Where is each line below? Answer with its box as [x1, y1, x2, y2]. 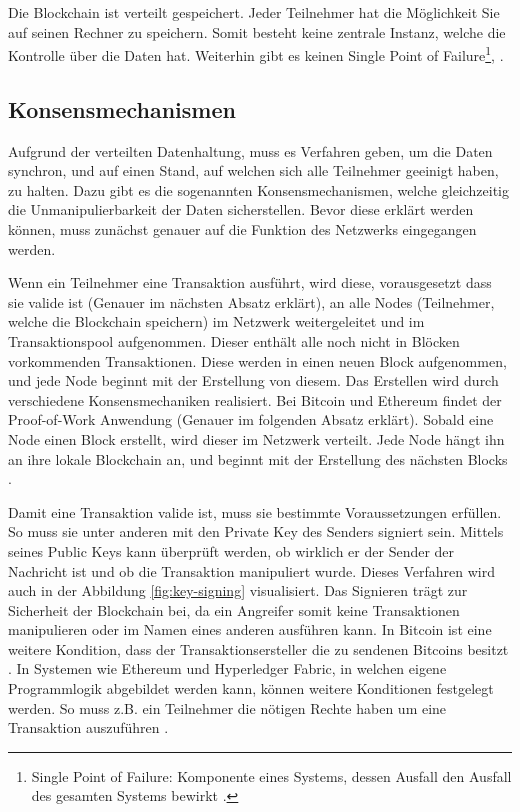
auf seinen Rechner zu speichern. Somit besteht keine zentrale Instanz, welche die [8, 21, 506, 42]
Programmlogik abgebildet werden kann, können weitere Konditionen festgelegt [8, 678, 494, 699]
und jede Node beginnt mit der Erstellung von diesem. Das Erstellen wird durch [8, 370, 499, 391]
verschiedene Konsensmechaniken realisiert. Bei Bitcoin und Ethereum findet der [8, 389, 502, 410]
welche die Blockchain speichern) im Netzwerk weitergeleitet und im [8, 311, 425, 332]
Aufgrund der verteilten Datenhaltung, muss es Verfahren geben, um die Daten [8, 140, 493, 161]
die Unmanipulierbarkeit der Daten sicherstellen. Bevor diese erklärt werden [8, 199, 474, 220]
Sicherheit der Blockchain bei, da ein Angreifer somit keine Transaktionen [8, 599, 460, 620]
